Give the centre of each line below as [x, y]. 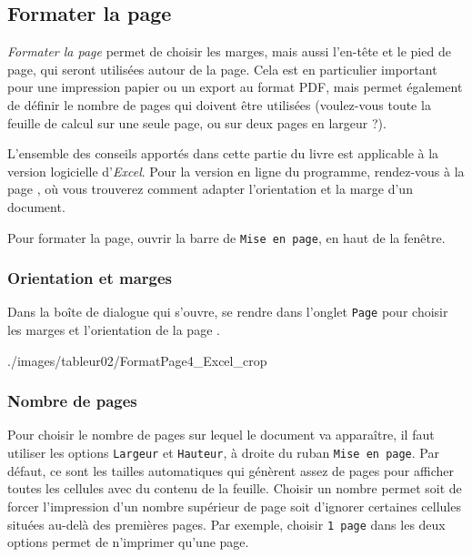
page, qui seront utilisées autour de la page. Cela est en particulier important [222, 69]
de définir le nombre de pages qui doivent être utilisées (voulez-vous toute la [219, 104]
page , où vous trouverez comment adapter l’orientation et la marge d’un [210, 189]
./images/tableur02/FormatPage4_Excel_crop [137, 360]
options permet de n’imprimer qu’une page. [128, 542]
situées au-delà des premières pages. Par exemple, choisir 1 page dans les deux [226, 524]
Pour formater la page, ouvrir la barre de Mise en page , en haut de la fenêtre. [226, 237]
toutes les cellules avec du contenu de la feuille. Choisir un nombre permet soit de [235, 488]
